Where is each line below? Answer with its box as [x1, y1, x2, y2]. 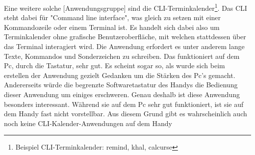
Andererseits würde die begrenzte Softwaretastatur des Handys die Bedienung [4, 79, 238, 90]
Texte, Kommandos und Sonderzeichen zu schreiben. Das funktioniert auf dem [4, 51, 240, 61]
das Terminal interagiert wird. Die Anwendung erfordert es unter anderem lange [4, 41, 245, 52]
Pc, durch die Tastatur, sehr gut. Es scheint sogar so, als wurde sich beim [4, 60, 225, 71]
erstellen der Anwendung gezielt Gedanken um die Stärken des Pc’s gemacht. [4, 70, 235, 80]
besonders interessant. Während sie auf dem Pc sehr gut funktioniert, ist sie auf [4, 99, 244, 109]
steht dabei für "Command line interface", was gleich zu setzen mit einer [4, 12, 221, 23]
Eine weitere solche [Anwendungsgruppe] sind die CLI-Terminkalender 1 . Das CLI [4, 1, 247, 13]
